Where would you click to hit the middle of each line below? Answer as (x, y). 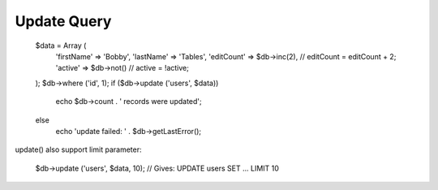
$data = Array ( (61, 45)
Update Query (63, 21)
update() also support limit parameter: (78, 149)
